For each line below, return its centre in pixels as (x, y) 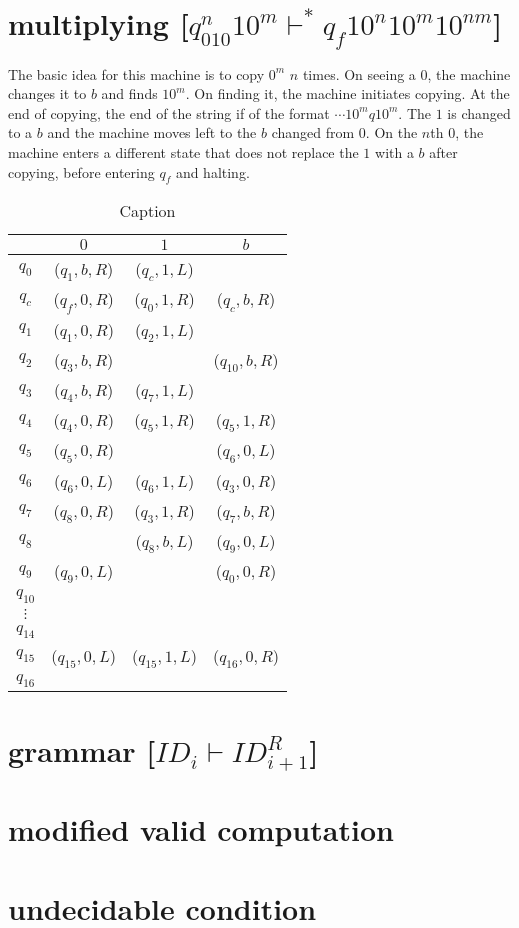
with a (394, 151)
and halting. (212, 171)
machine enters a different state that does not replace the (183, 151)
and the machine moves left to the (152, 132)
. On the (391, 132)
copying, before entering (81, 171)
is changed (479, 112)
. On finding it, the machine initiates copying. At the (347, 93)
